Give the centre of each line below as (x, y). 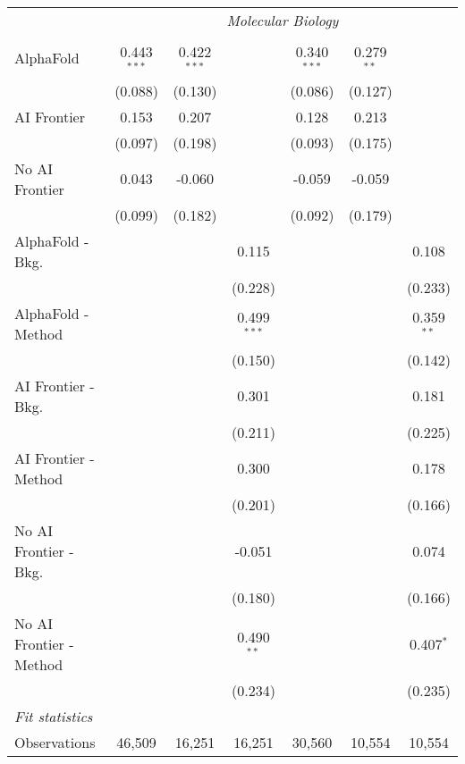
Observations (55, 742)
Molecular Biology (283, 20)
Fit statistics (54, 716)
